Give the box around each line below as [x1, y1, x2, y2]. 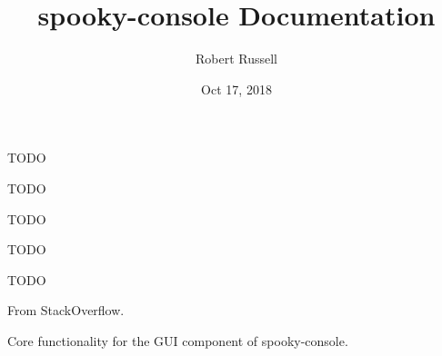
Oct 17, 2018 [201, 79, 272, 98]
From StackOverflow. [7, 301, 125, 320]
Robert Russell [195, 49, 278, 68]
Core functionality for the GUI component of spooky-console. [7, 331, 348, 350]
